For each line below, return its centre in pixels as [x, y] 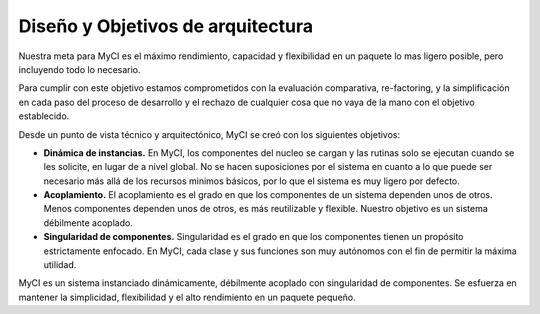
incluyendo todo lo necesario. [79, 69]
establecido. [44, 116]
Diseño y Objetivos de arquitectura [166, 26]
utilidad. [60, 265]
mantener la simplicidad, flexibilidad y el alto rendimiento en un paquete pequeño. [187, 297]
